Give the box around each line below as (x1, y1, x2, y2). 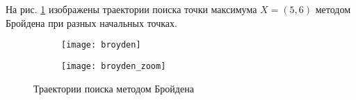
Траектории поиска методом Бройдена (33, 81, 194, 95)
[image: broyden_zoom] (61, 61, 166, 71)
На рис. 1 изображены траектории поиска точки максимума (6, 2, 257, 16)
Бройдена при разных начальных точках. (6, 15, 177, 30)
